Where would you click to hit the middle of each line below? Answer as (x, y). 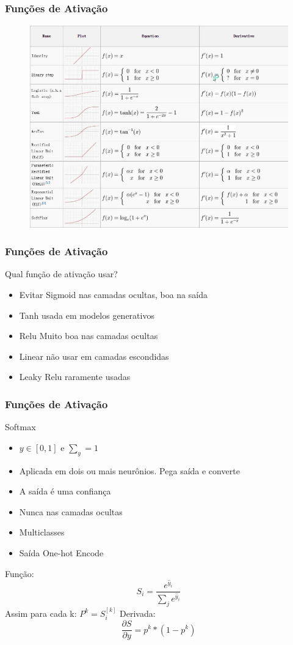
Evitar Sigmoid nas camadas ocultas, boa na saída (113, 294)
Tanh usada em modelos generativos (87, 315)
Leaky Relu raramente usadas (75, 377)
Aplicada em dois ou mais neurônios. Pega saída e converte (129, 470)
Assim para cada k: (41, 613)
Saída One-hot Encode (61, 552)
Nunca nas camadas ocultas (71, 511)
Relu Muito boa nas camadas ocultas (89, 336)
